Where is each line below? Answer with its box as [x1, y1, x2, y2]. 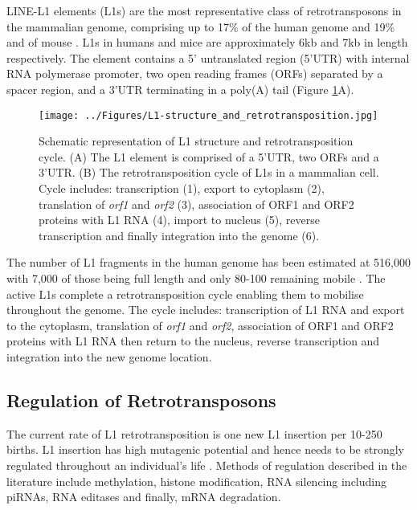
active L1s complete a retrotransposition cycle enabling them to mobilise [6, 285, 364, 302]
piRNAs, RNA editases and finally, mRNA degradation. [6, 488, 281, 505]
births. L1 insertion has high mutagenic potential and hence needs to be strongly [6, 441, 404, 458]
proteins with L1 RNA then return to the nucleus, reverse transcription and [6, 333, 380, 349]
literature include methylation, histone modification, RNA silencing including [6, 472, 386, 489]
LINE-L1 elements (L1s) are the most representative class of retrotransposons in [6, 2, 402, 18]
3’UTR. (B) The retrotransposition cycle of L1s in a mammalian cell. [39, 164, 379, 181]
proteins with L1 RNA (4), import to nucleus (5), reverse [39, 211, 320, 228]
